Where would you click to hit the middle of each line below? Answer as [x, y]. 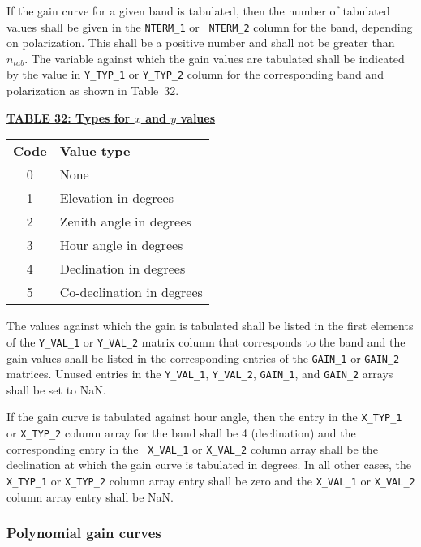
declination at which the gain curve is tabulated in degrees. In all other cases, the [209, 465]
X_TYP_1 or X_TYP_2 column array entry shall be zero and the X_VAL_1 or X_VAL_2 [211, 480]
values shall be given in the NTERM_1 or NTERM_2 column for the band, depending [210, 26]
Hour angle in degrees [121, 245]
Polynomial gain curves [84, 533]
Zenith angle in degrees [125, 222]
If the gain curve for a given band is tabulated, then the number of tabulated [198, 11]
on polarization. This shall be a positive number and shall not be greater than [201, 43]
